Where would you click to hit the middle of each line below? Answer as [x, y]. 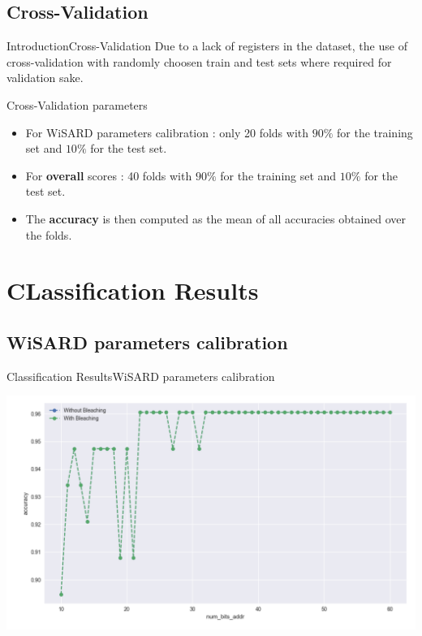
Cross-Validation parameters [77, 104]
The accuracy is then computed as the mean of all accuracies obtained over [216, 218]
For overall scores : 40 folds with [109, 175]
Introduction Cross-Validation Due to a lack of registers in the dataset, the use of [207, 46]
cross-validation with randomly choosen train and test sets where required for [199, 61]
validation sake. [45, 78]
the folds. [49, 234]
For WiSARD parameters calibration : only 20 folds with [167, 132]
